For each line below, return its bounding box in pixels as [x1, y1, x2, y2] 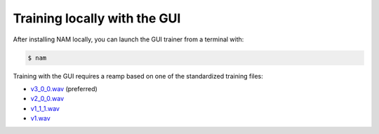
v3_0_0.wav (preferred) [30, 84, 98, 93]
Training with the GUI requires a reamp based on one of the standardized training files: [13, 72, 263, 80]
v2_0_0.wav [30, 95, 65, 103]
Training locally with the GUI [13, 11, 181, 26]
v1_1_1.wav [30, 104, 60, 112]
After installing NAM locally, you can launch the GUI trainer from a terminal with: [13, 35, 244, 43]
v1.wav [30, 114, 51, 123]
